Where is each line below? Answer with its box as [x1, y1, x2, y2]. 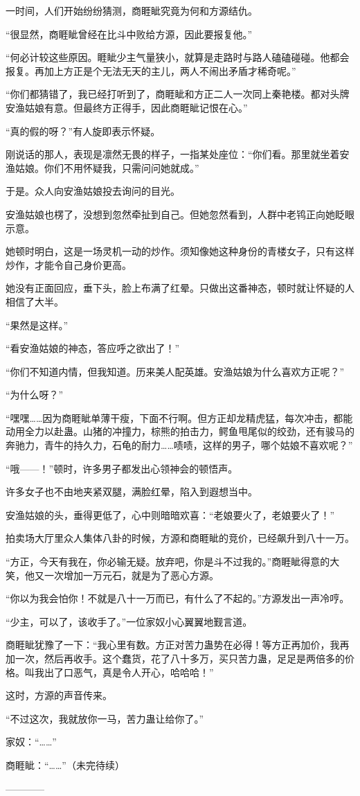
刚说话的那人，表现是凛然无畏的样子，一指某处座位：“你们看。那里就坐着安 [6, 147, 350, 161]
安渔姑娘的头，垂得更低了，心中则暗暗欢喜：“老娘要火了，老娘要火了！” [6, 507, 335, 522]
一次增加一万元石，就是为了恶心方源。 [44, 567, 219, 582]
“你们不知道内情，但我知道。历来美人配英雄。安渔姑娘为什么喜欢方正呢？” [6, 364, 345, 378]
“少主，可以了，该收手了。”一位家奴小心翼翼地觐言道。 [6, 614, 253, 628]
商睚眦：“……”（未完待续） [6, 757, 125, 772]
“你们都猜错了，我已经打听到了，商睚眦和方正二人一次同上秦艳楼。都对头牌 [6, 87, 350, 101]
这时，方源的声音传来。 [6, 688, 112, 702]
